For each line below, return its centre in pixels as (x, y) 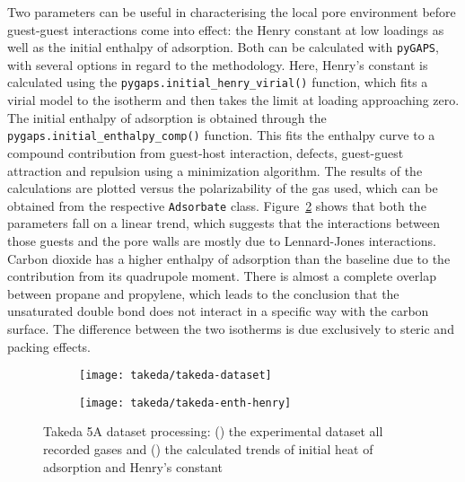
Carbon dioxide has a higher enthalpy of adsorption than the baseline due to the (229, 258)
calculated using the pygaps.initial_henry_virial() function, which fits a (218, 82)
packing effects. (49, 346)
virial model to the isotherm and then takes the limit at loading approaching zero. (233, 100)
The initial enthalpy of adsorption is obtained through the (167, 117)
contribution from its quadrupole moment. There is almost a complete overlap (222, 276)
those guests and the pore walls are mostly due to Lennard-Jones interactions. (222, 240)
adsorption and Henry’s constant (133, 466)
